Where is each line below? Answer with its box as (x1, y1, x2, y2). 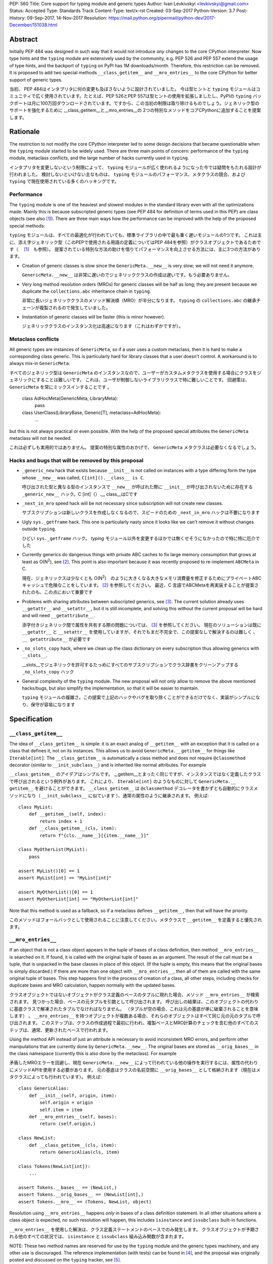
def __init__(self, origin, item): (28, 1093, 117, 1098)
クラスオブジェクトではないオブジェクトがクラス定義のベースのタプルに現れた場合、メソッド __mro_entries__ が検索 (9, 991, 260, 998)
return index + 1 (39, 818, 83, 824)
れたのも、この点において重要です (22, 589, 93, 595)
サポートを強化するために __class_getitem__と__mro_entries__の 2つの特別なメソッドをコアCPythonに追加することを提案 (9, 107, 261, 113)
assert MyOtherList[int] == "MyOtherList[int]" (18, 896, 139, 902)
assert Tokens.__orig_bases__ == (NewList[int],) (18, 1192, 144, 1198)
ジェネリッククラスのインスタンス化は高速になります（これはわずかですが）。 (22, 323, 184, 329)
